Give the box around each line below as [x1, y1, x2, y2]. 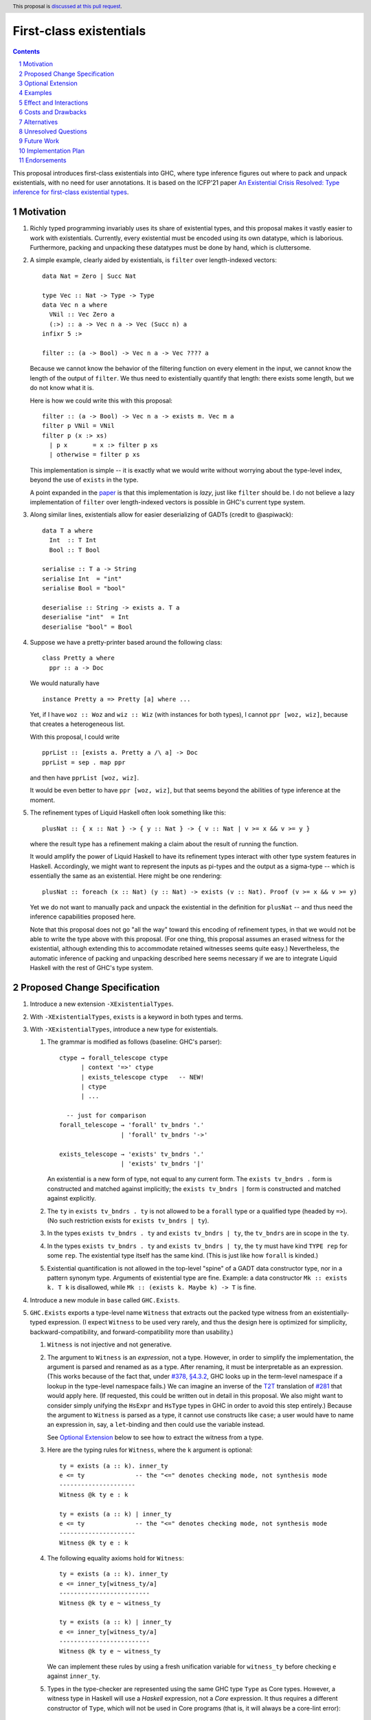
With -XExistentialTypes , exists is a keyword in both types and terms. [30, 1012, 243, 1021]
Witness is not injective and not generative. [47, 1340, 172, 1348]
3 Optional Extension [19, 79, 78, 87]
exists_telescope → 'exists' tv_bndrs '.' [59, 1150, 205, 1158]
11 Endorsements [19, 156, 67, 164]
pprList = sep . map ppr [42, 758, 126, 766]
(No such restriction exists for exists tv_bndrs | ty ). [47, 1216, 210, 1225]
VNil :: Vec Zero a [49, 310, 115, 319]
